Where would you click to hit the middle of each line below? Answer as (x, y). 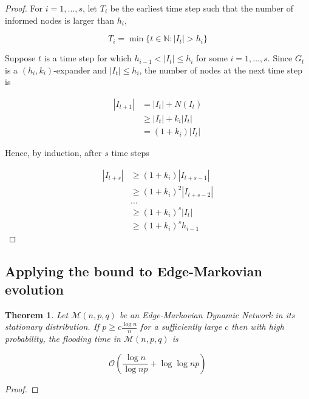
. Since (280, 58)
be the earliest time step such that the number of (202, 8)
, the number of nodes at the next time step (221, 70)
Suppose (20, 58)
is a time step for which (88, 58)
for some (212, 58)
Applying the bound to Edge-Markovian (134, 271)
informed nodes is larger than (59, 20)
